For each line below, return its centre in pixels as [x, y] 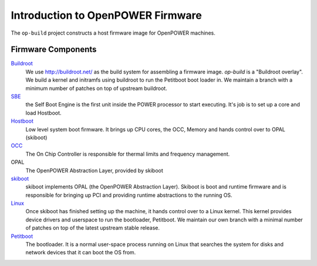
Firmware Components [54, 50]
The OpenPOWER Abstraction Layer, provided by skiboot [95, 170]
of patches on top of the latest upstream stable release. [92, 228]
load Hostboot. [43, 113]
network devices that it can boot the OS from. [81, 252]
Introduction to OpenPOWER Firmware [106, 15]
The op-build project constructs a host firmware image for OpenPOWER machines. [113, 33]
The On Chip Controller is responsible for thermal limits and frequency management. [128, 154]
